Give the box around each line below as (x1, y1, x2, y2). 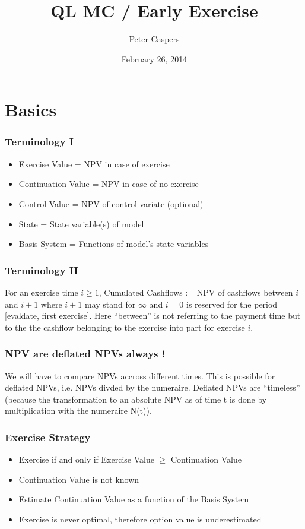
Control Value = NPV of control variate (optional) (18, 197, 204, 210)
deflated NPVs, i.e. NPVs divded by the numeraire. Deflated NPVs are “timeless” (5, 381, 300, 394)
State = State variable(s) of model (18, 217, 144, 230)
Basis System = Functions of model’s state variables (18, 237, 209, 250)
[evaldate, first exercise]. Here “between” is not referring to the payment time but (5, 309, 301, 322)
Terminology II (5, 262, 78, 277)
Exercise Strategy (5, 429, 91, 444)
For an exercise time (5, 286, 78, 298)
